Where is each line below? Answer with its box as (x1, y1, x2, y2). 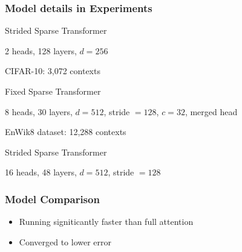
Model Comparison (5, 191, 100, 206)
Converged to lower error (19, 235, 112, 248)
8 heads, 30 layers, (5, 105, 73, 118)
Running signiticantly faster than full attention (19, 215, 194, 228)
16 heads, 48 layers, (5, 166, 77, 178)
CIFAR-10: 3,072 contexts (5, 65, 100, 77)
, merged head (185, 105, 238, 118)
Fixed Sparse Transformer (5, 85, 101, 97)
